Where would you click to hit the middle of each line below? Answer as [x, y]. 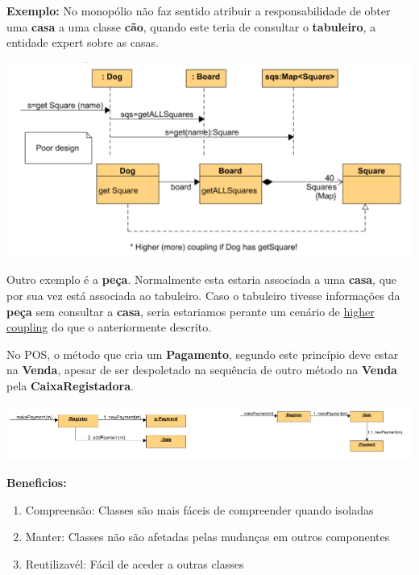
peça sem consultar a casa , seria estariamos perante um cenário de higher [191, 311]
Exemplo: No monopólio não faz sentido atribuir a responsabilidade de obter [199, 10]
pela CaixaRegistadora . [70, 385]
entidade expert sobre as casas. [83, 42]
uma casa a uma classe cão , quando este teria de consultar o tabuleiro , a [191, 26]
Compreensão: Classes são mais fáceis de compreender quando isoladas [199, 509]
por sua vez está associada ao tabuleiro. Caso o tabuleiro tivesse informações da [203, 295]
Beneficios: [37, 483]
